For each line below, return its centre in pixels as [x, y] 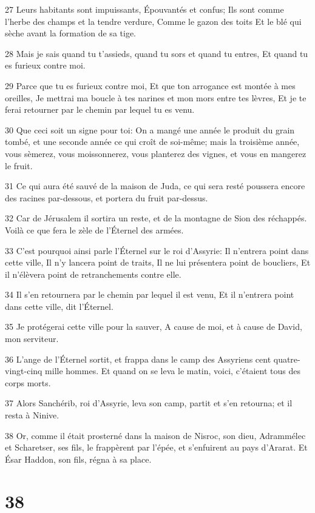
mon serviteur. [32, 339]
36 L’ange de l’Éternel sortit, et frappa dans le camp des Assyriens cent [138, 359]
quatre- [287, 359]
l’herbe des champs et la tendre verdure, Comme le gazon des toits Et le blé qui [153, 21]
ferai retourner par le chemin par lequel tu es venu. [100, 109]
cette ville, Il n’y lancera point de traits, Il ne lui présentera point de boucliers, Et [158, 262]
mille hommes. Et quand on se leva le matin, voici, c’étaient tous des [173, 371]
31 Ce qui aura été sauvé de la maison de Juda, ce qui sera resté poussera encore [155, 186]
